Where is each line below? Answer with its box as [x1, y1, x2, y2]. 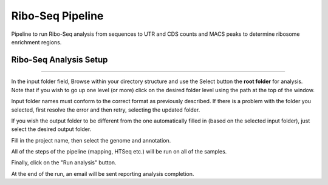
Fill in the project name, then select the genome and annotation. [11, 136, 171, 144]
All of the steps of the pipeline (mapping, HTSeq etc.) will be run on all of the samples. [11, 148, 227, 155]
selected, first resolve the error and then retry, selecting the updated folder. [11, 106, 200, 113]
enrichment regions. [11, 38, 62, 45]
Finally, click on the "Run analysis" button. [11, 159, 117, 166]
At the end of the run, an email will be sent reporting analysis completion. [11, 170, 194, 177]
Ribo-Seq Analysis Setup [11, 55, 108, 65]
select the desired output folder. [11, 126, 92, 133]
